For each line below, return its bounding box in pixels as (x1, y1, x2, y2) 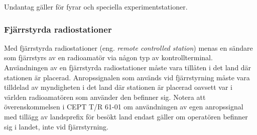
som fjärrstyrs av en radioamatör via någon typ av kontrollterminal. (4, 52, 213, 63)
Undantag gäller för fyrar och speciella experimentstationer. (4, 2, 188, 12)
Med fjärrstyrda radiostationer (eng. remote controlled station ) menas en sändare (4, 42, 253, 53)
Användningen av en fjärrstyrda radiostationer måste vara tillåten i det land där (4, 62, 251, 72)
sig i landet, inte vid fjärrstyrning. (4, 121, 108, 131)
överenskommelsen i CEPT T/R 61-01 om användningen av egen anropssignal (4, 101, 243, 112)
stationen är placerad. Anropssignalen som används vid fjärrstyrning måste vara (4, 72, 250, 82)
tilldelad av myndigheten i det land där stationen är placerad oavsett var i (4, 82, 232, 92)
